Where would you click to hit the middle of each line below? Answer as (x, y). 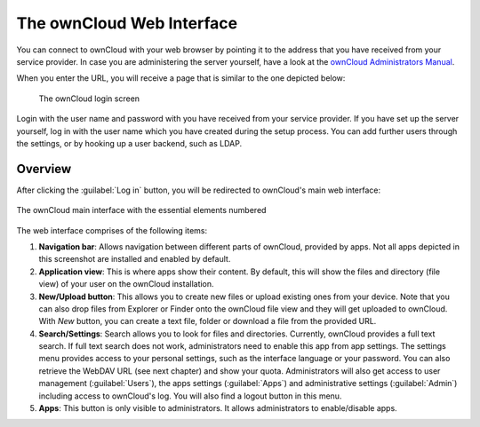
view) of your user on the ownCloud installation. (126, 284)
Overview (44, 169)
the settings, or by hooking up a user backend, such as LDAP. (129, 143)
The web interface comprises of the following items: (112, 230)
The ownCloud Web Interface (127, 23)
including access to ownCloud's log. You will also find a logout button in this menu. (190, 396)
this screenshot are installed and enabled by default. (135, 259)
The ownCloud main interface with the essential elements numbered (141, 210)
